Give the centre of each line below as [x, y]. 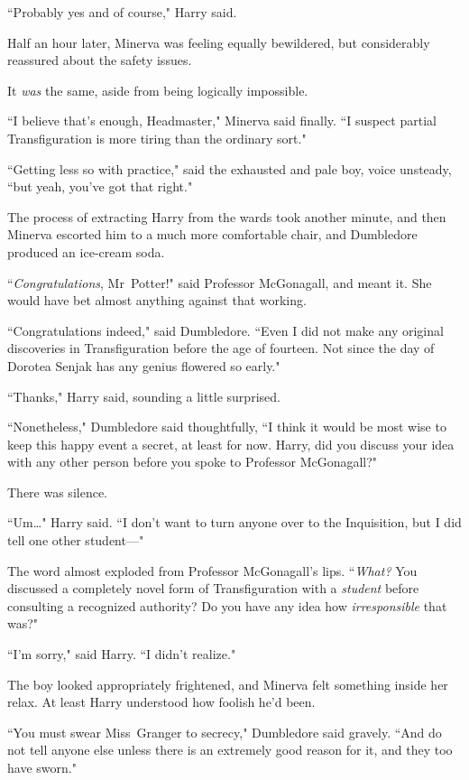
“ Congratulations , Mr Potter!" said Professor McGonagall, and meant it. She [220, 282]
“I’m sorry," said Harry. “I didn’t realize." [122, 654]
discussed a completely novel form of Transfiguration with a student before [213, 588]
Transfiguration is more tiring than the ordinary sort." [157, 138]
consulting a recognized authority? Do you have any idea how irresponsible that [227, 605]
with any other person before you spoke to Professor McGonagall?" [193, 462]
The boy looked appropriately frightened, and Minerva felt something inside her [228, 684]
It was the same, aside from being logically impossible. [158, 90]
